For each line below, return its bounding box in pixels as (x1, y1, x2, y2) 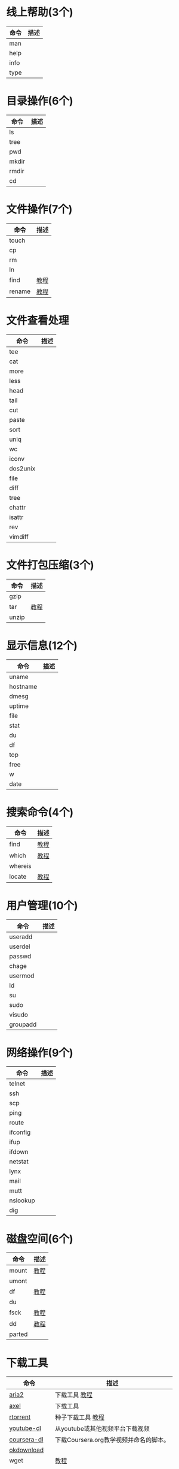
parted (9, 1330, 28, 1338)
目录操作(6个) (6, 94, 73, 108)
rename (9, 287, 31, 295)
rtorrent (9, 1413, 31, 1421)
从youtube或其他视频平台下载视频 (54, 1425, 150, 1433)
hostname (9, 682, 38, 690)
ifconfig (9, 1128, 31, 1136)
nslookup (9, 1196, 35, 1205)
